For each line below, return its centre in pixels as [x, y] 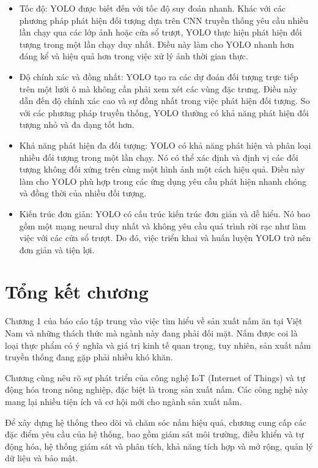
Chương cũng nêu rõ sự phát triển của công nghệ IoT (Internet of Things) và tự [155, 377]
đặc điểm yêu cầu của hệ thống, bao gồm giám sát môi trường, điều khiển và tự [154, 434]
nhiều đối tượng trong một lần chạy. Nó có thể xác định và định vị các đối [159, 157]
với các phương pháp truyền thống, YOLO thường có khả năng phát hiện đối [164, 112]
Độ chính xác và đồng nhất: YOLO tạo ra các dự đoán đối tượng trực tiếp [159, 76]
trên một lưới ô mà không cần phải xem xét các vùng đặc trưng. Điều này [158, 88]
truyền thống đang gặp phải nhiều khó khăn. [89, 357]
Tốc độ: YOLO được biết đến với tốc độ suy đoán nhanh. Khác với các [152, 8]
